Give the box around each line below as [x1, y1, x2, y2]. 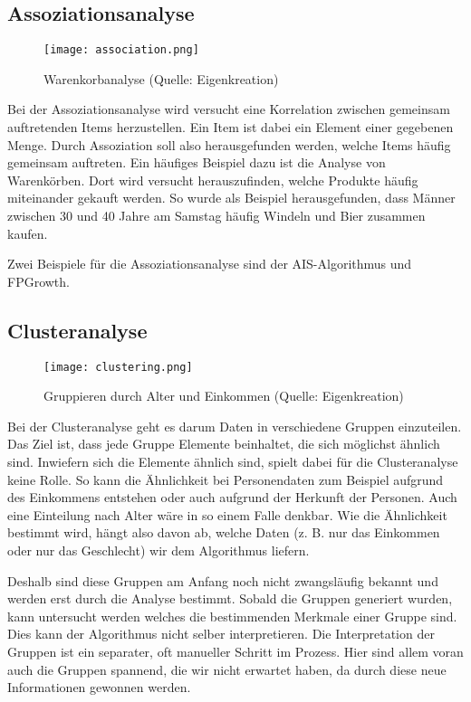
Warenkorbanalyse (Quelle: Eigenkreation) [43, 69, 279, 88]
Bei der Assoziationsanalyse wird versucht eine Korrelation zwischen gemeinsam [7, 100, 450, 119]
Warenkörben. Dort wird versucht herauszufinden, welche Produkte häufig [7, 170, 418, 189]
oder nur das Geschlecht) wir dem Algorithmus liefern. [7, 541, 310, 559]
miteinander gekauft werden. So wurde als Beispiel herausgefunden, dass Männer [7, 188, 456, 207]
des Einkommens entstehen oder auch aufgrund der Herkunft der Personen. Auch [7, 488, 457, 507]
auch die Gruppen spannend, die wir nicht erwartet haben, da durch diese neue [7, 659, 447, 678]
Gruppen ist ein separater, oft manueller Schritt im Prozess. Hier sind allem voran [7, 641, 464, 660]
